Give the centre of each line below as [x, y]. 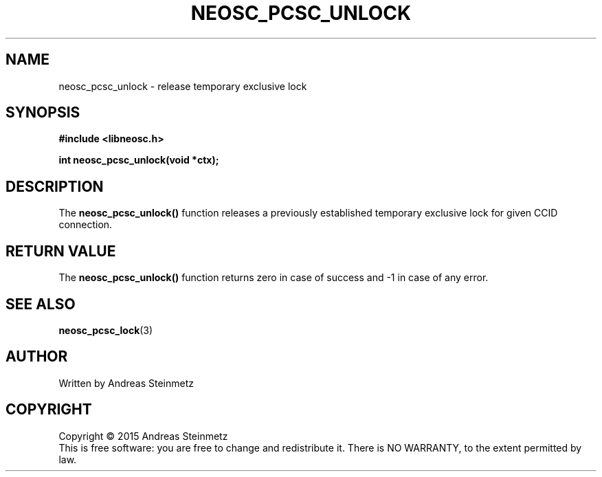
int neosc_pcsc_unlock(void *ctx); [139, 160]
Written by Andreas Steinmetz [126, 383]
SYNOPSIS [43, 113]
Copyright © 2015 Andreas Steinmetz [143, 436]
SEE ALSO [41, 304]
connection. [86, 225]
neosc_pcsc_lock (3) [106, 330]
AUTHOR [37, 357]
